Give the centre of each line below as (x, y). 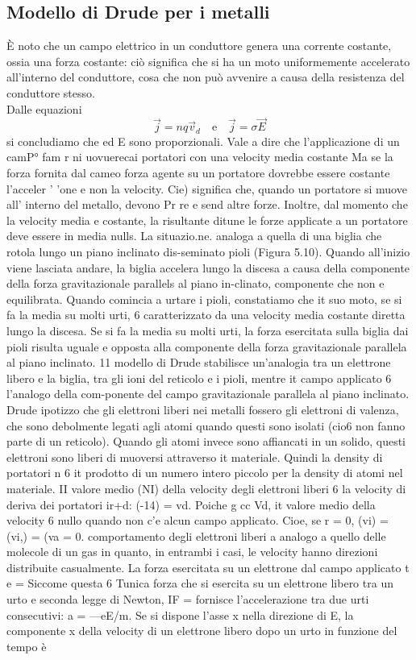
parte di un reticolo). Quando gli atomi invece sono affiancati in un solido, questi (206, 441)
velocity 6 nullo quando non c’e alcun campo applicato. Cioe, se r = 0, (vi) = (198, 520)
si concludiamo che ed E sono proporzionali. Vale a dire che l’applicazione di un (203, 141)
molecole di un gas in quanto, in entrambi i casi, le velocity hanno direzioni (192, 552)
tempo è (27, 646)
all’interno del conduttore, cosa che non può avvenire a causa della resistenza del (206, 77)
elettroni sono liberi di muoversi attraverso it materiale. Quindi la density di (195, 457)
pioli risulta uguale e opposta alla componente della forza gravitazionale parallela (207, 346)
